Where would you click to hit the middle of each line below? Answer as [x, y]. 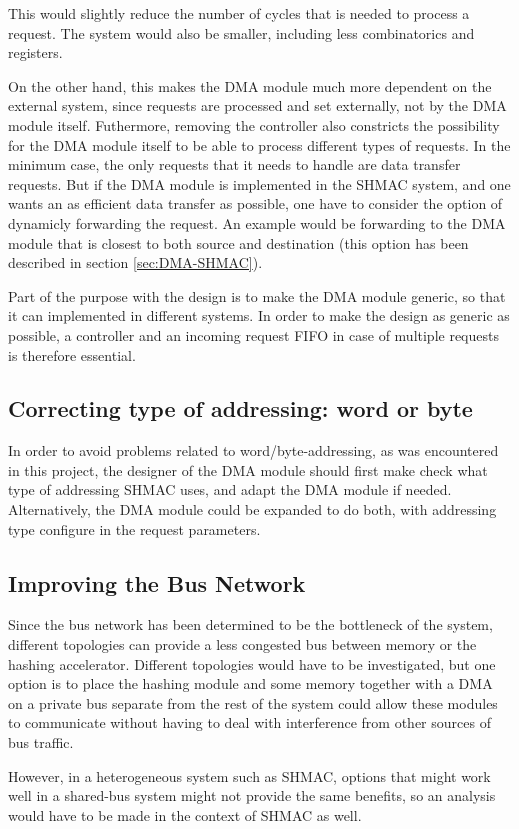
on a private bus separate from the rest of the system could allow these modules [253, 702]
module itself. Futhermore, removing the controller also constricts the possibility [254, 124]
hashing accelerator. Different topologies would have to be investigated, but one [252, 663]
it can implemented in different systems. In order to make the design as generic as [259, 315]
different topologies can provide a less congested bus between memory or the [242, 644]
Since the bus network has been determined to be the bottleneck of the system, [250, 624]
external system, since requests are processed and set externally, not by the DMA [257, 105]
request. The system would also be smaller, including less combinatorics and [241, 32]
